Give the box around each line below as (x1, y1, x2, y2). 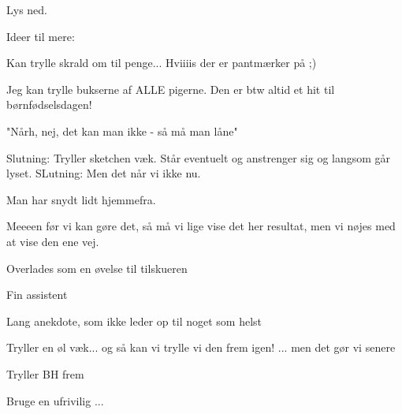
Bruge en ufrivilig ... (6, 392, 104, 408)
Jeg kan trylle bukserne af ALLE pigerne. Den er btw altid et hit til (6, 80, 335, 97)
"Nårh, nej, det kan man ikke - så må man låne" (6, 122, 238, 139)
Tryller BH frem (6, 365, 84, 382)
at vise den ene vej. (6, 233, 99, 249)
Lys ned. (6, 2, 47, 17)
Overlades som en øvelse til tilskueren (6, 259, 188, 276)
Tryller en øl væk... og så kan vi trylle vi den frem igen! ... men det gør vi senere (6, 339, 396, 356)
